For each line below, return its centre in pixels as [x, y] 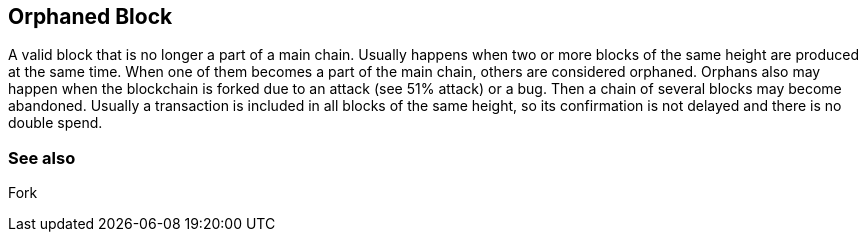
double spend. [55, 123]
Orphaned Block [90, 16]
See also [42, 157]
